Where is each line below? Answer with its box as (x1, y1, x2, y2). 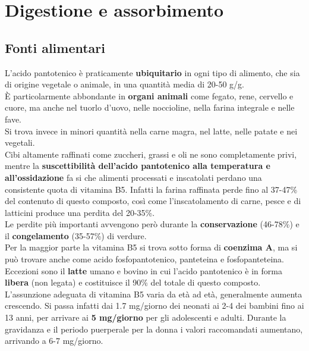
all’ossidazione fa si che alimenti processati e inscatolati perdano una (5, 171, 262, 183)
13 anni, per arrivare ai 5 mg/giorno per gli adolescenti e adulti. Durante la (5, 311, 286, 324)
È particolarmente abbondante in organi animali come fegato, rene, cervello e (5, 89, 294, 102)
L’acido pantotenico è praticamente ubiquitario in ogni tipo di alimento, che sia (5, 66, 300, 79)
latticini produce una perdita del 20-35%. (5, 206, 155, 218)
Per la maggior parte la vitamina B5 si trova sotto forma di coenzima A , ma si (5, 241, 298, 253)
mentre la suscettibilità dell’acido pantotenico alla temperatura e (5, 159, 270, 172)
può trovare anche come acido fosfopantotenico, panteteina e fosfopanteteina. (5, 253, 285, 265)
